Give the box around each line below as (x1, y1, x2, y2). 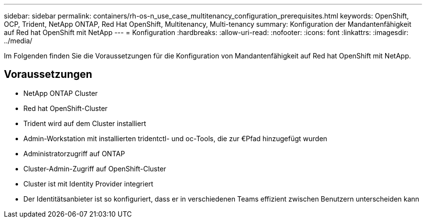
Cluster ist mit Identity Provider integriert (23, 179, 154, 188)
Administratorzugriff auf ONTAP (23, 149, 125, 158)
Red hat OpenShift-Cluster (23, 104, 108, 112)
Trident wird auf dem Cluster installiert (23, 119, 146, 128)
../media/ (4, 37, 33, 45)
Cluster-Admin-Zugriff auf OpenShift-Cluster (23, 164, 166, 173)
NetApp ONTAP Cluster (23, 89, 98, 97)
